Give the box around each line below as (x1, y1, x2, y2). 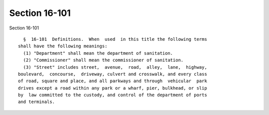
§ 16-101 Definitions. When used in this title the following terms (23, 36, 207, 42)
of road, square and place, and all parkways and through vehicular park (18, 78, 207, 84)
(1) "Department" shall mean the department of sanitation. (23, 50, 173, 56)
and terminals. (18, 99, 55, 105)
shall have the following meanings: (18, 43, 108, 49)
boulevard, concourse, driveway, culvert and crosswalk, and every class (18, 71, 207, 77)
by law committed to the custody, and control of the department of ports (18, 92, 207, 98)
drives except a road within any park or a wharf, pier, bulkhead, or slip (18, 85, 207, 91)
